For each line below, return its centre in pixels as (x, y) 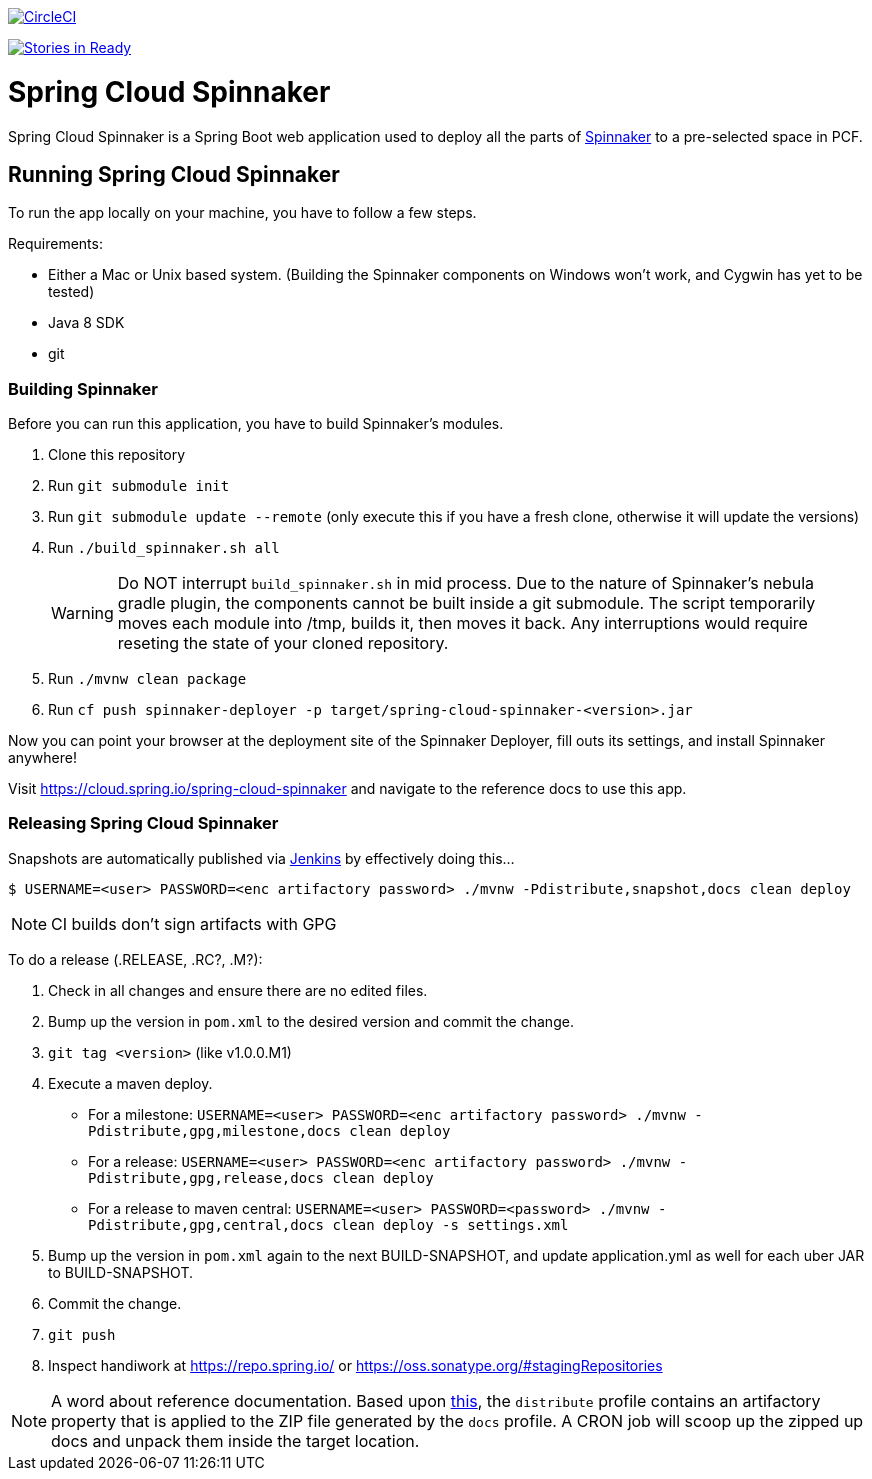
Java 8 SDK (86, 323)
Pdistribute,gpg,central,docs (206, 1224)
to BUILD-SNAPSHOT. (120, 1272)
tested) (71, 292)
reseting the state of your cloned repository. (283, 643)
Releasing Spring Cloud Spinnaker (143, 823)
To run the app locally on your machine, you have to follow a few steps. (242, 213)
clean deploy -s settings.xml (450, 1224)
